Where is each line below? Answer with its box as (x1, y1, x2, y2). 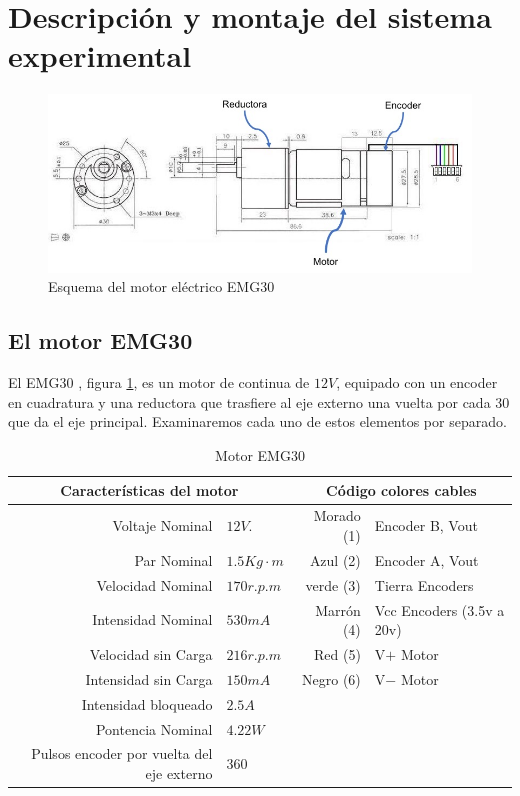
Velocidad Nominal (96, 574, 213, 595)
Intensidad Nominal (92, 609, 213, 630)
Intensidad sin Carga (85, 668, 213, 689)
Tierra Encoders (374, 574, 474, 595)
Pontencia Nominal (95, 718, 213, 739)
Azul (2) (309, 549, 361, 570)
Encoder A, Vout (374, 549, 479, 570)
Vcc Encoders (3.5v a (374, 599, 505, 620)
